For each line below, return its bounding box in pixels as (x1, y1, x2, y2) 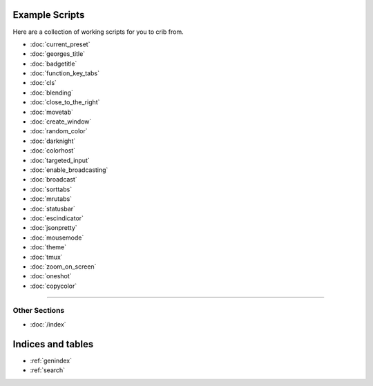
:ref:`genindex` (30, 356, 73, 365)
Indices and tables (12, 338, 94, 350)
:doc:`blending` (30, 88, 74, 97)
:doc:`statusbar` (30, 204, 76, 213)
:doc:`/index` (30, 320, 66, 328)
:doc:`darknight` (30, 137, 76, 145)
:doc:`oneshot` (30, 272, 72, 280)
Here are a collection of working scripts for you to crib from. (12, 28, 184, 36)
